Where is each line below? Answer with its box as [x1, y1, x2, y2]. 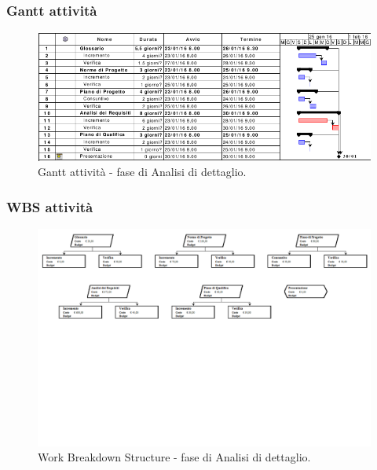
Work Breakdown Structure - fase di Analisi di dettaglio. [38, 449, 311, 465]
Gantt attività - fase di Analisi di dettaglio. [38, 163, 247, 180]
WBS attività [6, 196, 93, 216]
